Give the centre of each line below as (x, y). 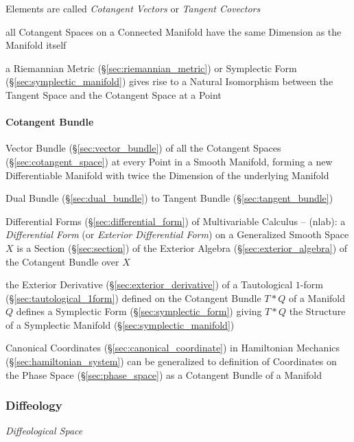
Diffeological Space (44, 431)
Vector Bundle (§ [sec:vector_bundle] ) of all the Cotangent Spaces (143, 148)
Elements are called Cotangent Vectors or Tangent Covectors (133, 8)
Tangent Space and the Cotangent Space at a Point (114, 94)
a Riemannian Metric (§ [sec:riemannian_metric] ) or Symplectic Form (151, 68)
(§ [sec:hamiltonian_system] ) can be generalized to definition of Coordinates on (171, 361)
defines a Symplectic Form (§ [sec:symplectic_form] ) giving (139, 311)
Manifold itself (36, 45)
